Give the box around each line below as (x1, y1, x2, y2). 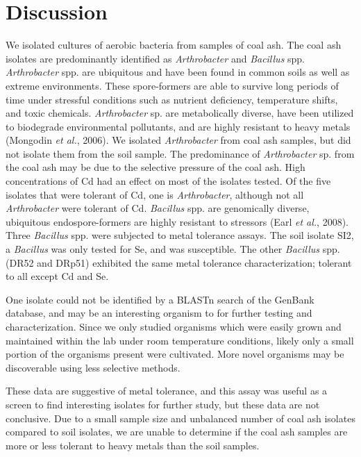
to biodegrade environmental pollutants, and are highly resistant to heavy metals (6, 119, 351, 133)
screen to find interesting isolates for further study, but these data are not (6, 397, 320, 411)
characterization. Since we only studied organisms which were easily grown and (6, 319, 342, 333)
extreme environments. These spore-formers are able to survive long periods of (6, 78, 339, 92)
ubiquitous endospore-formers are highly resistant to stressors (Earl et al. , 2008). (6, 214, 349, 228)
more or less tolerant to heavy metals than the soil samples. (6, 438, 260, 452)
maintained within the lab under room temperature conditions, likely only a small (6, 333, 354, 347)
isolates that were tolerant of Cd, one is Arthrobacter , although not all (6, 187, 304, 201)
